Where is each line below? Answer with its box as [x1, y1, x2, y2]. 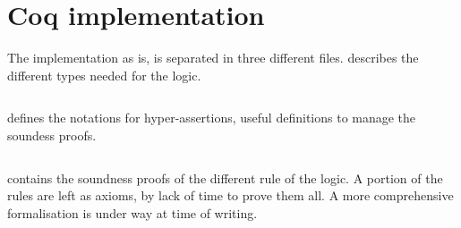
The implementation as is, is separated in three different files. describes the [7, 48, 419, 67]
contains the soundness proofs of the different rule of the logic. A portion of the [7, 168, 443, 187]
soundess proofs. [7, 125, 97, 144]
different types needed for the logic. [7, 65, 201, 84]
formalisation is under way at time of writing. [7, 203, 258, 222]
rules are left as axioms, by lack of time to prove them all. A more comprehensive [7, 186, 454, 205]
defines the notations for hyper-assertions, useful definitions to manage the [7, 108, 416, 127]
